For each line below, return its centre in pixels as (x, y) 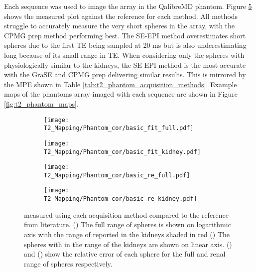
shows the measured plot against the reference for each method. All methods (121, 16)
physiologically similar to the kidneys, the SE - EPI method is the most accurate (125, 65)
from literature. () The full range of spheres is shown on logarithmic (128, 224)
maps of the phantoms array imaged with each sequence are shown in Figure (121, 94)
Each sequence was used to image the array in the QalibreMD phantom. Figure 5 (128, 6)
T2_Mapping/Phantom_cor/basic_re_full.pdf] (117, 175)
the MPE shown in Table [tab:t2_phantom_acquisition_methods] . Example (121, 84)
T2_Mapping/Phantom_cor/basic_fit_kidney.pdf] (122, 152)
